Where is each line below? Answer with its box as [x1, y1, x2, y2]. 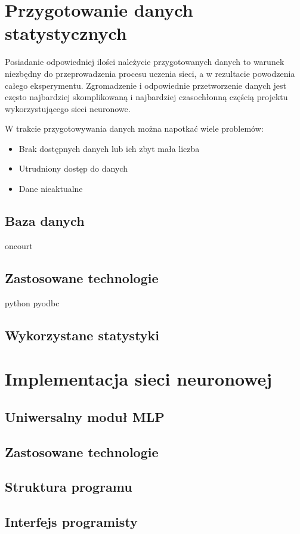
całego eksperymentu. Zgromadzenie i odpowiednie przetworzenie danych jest [5, 79, 287, 91]
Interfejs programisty [5, 513, 138, 531]
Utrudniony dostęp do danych [18, 162, 128, 175]
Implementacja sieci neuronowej [5, 367, 273, 391]
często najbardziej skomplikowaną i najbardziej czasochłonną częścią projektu [5, 91, 288, 103]
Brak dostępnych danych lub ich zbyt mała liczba [18, 142, 200, 154]
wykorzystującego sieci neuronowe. [5, 102, 131, 114]
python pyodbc [5, 296, 60, 309]
